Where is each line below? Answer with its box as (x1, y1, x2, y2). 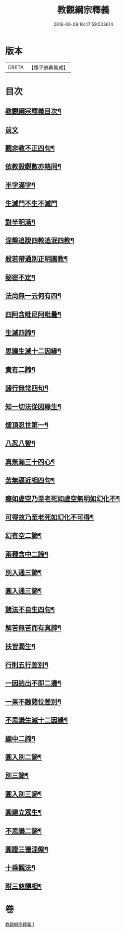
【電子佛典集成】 (28, 64, 68, 71)
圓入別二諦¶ (5, 753, 42, 761)
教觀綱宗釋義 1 (5, 921, 35, 927)
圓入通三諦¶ (5, 587, 42, 595)
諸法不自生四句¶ (5, 605, 55, 614)
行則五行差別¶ (5, 661, 49, 669)
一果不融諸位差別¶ (5, 697, 62, 706)
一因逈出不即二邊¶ (5, 679, 62, 687)
